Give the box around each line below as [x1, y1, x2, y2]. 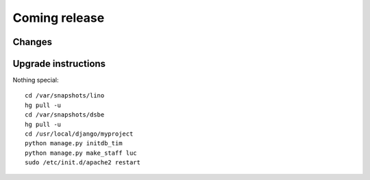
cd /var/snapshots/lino [25, 92, 105, 100]
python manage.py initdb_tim [25, 140, 123, 147]
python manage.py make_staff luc [25, 149, 137, 157]
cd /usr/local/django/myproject [25, 130, 134, 138]
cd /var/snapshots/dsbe [25, 111, 105, 119]
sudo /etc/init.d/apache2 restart [25, 159, 140, 166]
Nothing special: [12, 76, 59, 85]
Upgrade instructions [12, 58, 106, 70]
